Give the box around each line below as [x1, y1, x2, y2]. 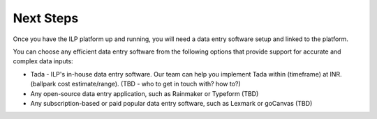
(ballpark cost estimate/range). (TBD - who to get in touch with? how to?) [30, 80, 241, 88]
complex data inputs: [13, 57, 73, 65]
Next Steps [13, 10, 79, 26]
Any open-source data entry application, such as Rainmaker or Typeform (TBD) [30, 89, 259, 97]
